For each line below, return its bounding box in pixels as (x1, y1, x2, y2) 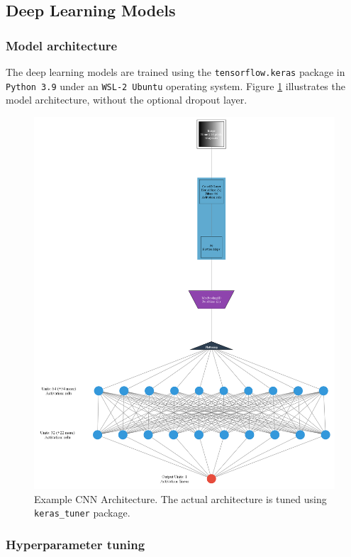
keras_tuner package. (34, 505, 130, 520)
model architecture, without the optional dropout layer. (6, 92, 247, 107)
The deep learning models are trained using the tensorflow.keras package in (6, 65, 345, 79)
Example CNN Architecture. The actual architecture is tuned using (34, 491, 327, 506)
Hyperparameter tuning (6, 536, 145, 553)
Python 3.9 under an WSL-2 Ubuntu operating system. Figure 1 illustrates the (6, 78, 345, 93)
